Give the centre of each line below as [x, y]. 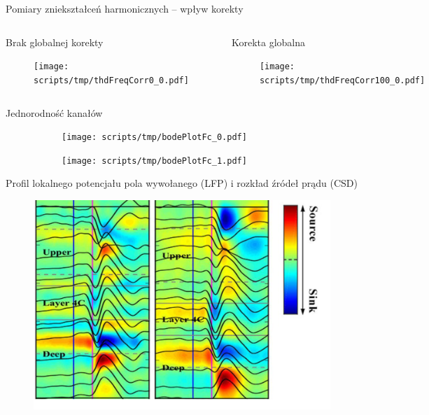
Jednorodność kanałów [54, 112]
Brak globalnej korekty [55, 42]
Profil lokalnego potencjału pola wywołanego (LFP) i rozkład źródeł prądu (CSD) [182, 183]
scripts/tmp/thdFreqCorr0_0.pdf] [111, 80]
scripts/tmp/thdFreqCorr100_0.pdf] [342, 80]
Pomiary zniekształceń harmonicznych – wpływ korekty [125, 8]
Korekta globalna [268, 42]
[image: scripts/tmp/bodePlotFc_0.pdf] [154, 138]
